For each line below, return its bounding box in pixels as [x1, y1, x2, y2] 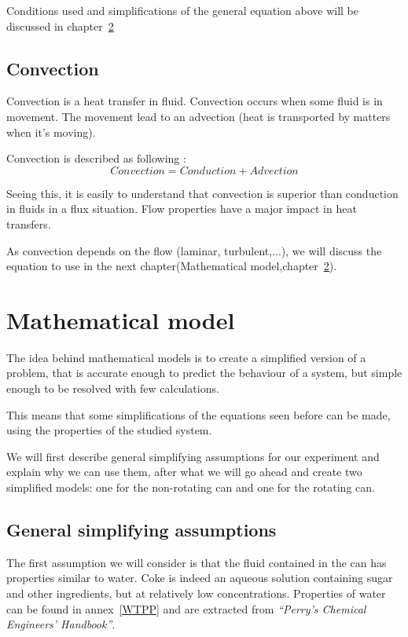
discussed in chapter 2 [6, 17, 114, 34]
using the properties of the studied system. [6, 422, 212, 438]
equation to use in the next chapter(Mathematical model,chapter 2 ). [6, 258, 337, 274]
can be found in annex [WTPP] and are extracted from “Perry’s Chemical [6, 600, 366, 617]
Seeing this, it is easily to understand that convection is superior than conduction [6, 185, 399, 201]
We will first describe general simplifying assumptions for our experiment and [6, 448, 380, 464]
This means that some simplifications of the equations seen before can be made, [6, 406, 391, 423]
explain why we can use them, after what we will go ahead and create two [6, 463, 362, 480]
